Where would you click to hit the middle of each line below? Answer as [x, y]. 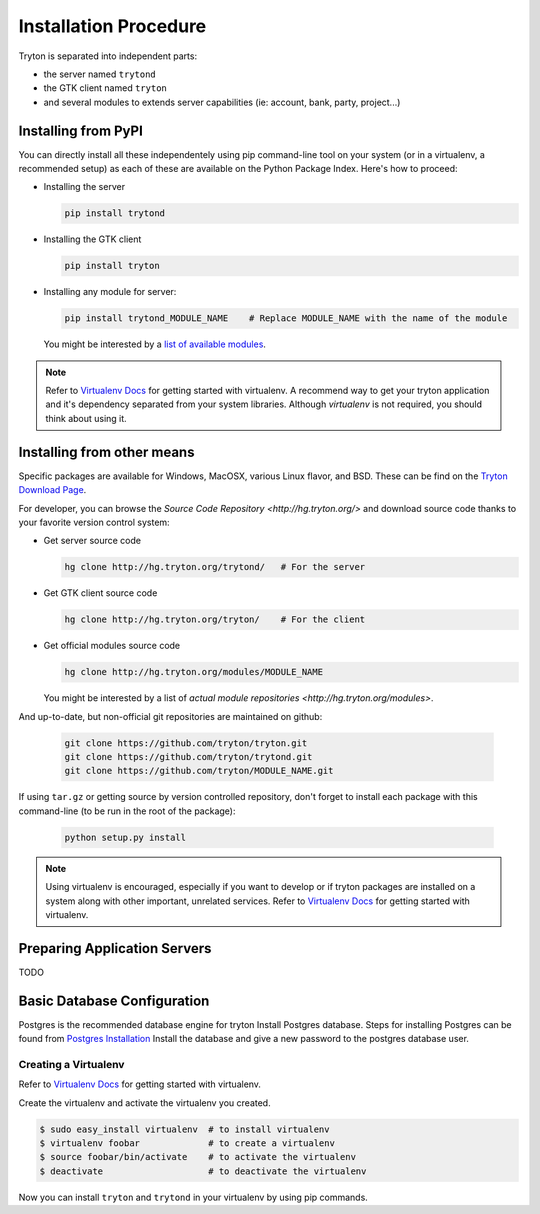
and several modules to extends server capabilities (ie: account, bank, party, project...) [222, 102]
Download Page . [52, 490]
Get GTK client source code [100, 593]
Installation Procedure [112, 26]
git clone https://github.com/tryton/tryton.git [186, 743]
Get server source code [92, 541]
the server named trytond [100, 74]
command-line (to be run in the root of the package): [127, 811]
